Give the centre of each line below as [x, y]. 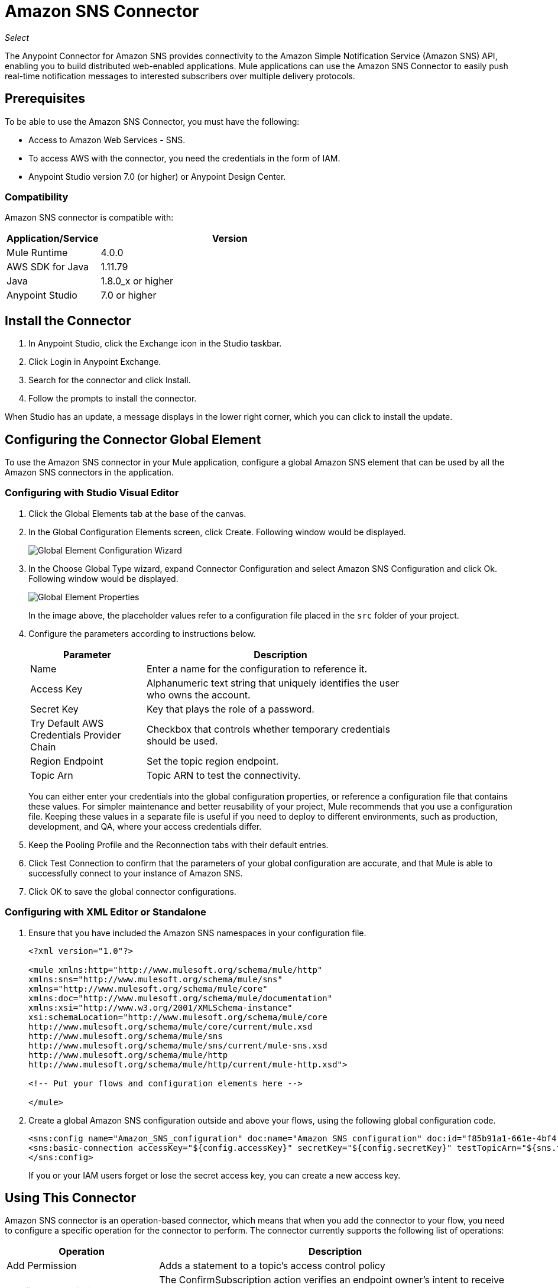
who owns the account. [199, 695]
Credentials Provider [76, 735]
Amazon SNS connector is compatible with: [89, 218]
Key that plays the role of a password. [231, 709]
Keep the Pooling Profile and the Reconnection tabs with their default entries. [179, 844]
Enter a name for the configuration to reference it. [257, 669]
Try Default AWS [67, 723]
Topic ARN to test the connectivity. [224, 775]
